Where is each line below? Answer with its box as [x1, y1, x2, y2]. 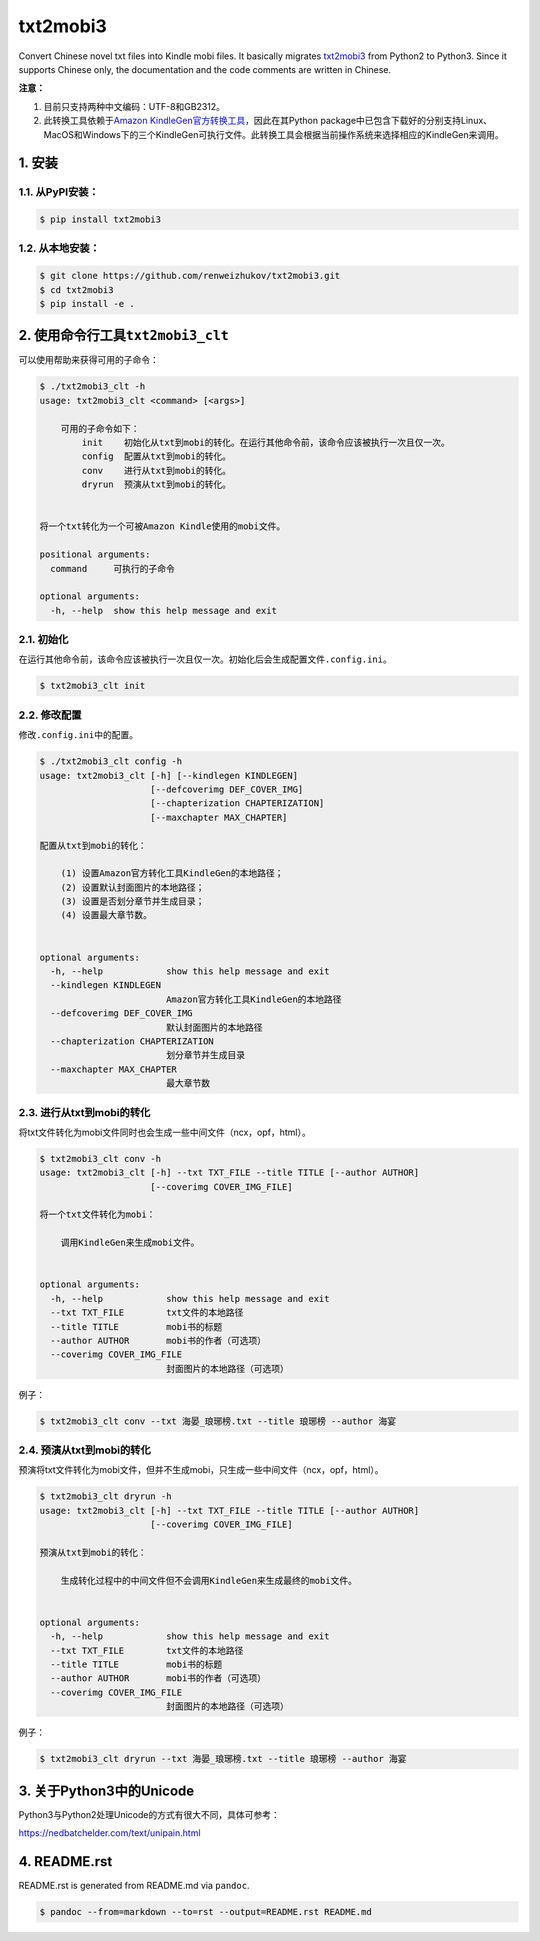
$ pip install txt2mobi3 [39, 214, 162, 225]
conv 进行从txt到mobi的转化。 [81, 465, 232, 476]
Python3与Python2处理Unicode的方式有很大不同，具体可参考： [18, 1808, 280, 1820]
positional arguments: [39, 549, 151, 560]
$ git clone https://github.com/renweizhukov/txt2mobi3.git [39, 270, 341, 282]
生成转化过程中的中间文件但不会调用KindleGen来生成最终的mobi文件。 [60, 1575, 357, 1586]
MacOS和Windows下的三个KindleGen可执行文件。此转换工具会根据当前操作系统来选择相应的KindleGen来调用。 [43, 128, 504, 140]
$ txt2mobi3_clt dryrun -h [39, 1491, 172, 1502]
